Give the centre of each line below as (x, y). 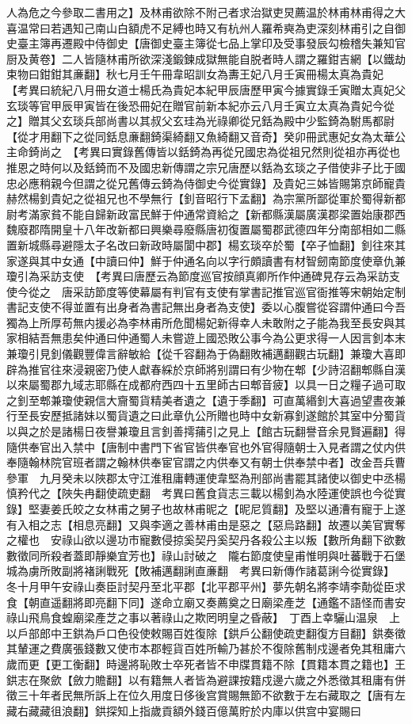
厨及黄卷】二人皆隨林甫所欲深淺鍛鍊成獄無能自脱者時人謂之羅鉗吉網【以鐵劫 (206, 58)
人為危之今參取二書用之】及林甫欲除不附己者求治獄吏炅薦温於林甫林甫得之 (200, 12)
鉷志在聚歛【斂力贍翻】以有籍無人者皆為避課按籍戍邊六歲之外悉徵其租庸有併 (206, 679)
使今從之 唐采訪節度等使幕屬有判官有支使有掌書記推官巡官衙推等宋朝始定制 (206, 291)
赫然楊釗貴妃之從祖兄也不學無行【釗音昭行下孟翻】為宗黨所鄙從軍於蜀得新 (200, 198)
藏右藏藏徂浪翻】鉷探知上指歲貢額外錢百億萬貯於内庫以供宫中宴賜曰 (184, 710)
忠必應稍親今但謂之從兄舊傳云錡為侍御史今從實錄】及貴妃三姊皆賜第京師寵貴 (206, 183)
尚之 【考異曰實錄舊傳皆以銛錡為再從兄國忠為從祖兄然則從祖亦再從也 (219, 152)
